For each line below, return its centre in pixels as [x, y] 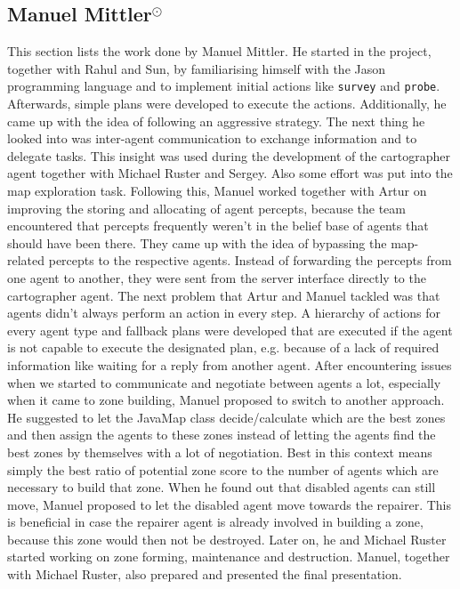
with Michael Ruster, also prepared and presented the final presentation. [205, 574]
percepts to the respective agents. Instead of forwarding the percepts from [250, 260]
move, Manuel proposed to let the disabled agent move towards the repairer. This [230, 504]
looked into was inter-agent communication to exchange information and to [212, 138]
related [26, 260]
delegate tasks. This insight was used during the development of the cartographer [229, 155]
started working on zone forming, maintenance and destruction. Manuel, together [229, 557]
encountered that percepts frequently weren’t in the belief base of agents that [218, 226]
